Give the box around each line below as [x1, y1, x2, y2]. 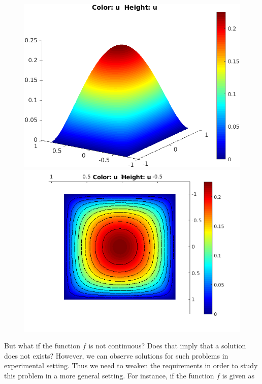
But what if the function [4, 340, 80, 351]
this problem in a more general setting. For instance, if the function [4, 370, 214, 381]
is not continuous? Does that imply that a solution [88, 340, 246, 351]
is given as [222, 370, 254, 381]
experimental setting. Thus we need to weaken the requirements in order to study [4, 360, 258, 371]
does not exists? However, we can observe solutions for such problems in [4, 350, 228, 361]
